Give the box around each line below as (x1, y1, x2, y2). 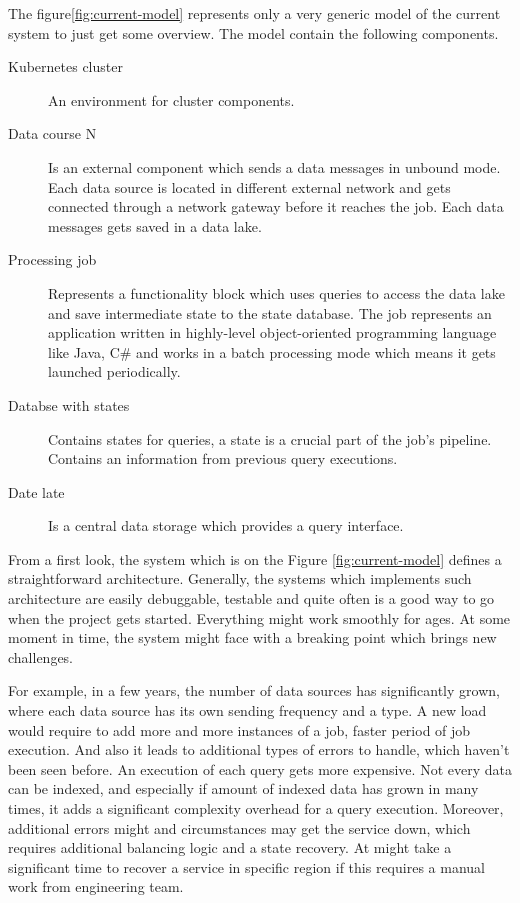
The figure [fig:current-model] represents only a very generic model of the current (8, 3, 501, 23)
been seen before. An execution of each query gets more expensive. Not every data (8, 758, 512, 779)
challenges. (8, 646, 74, 667)
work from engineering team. (8, 876, 184, 897)
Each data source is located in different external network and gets (48, 176, 451, 197)
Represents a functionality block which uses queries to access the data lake (48, 282, 505, 303)
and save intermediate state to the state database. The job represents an (48, 302, 492, 323)
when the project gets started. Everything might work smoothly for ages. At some (8, 607, 511, 628)
